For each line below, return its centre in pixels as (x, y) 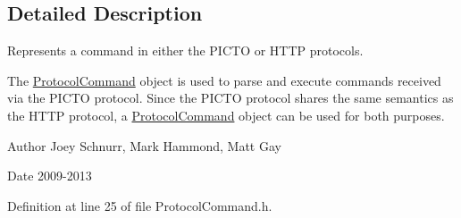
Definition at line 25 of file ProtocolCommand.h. (140, 205)
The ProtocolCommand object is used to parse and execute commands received (224, 80)
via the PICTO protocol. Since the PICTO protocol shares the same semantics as (230, 98)
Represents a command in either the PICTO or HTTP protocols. (185, 50)
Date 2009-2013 (50, 176)
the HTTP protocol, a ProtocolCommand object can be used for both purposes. (226, 115)
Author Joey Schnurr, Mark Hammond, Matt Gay (144, 145)
